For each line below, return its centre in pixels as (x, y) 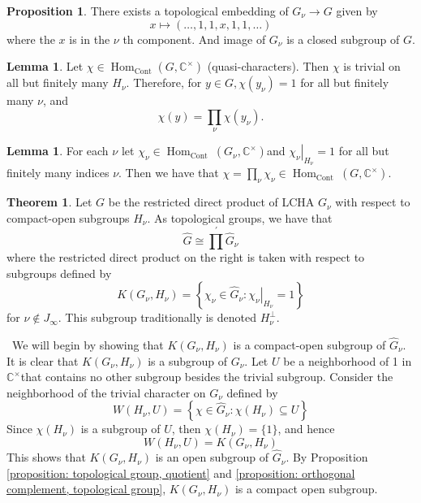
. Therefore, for (164, 82)
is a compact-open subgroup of (309, 344)
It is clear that (43, 360)
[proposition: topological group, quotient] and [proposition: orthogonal (181, 473)
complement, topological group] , (86, 489)
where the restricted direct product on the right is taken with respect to (186, 256)
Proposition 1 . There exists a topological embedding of (148, 11)
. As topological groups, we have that (240, 217)
